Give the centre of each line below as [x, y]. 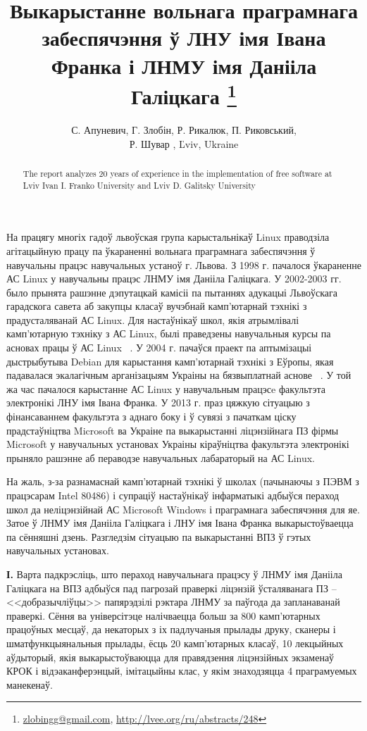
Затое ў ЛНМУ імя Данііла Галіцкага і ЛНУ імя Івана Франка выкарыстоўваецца [180, 523]
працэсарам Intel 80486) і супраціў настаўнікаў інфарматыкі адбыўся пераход [173, 495]
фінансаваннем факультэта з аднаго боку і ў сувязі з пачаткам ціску [151, 417]
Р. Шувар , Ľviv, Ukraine [184, 143]
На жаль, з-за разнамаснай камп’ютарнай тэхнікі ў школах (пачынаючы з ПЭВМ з [183, 481]
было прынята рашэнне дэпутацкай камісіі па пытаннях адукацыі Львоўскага [172, 292]
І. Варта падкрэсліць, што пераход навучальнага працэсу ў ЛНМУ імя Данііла [174, 574]
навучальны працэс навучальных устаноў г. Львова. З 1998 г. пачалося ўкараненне [184, 264]
